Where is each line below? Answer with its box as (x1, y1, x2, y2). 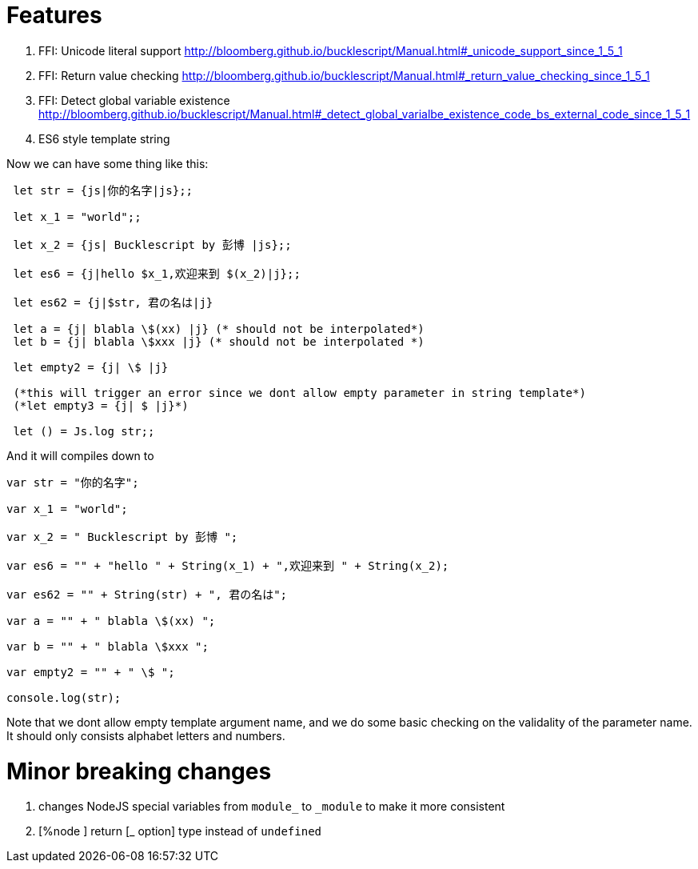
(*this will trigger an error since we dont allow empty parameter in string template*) (13, 386, 586, 399)
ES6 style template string (38, 131, 170, 146)
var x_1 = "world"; (6, 502, 128, 515)
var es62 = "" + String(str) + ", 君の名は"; (6, 587, 288, 601)
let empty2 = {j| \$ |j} (13, 360, 169, 374)
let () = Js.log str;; (13, 424, 155, 438)
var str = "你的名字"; (6, 475, 139, 489)
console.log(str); (6, 691, 122, 704)
